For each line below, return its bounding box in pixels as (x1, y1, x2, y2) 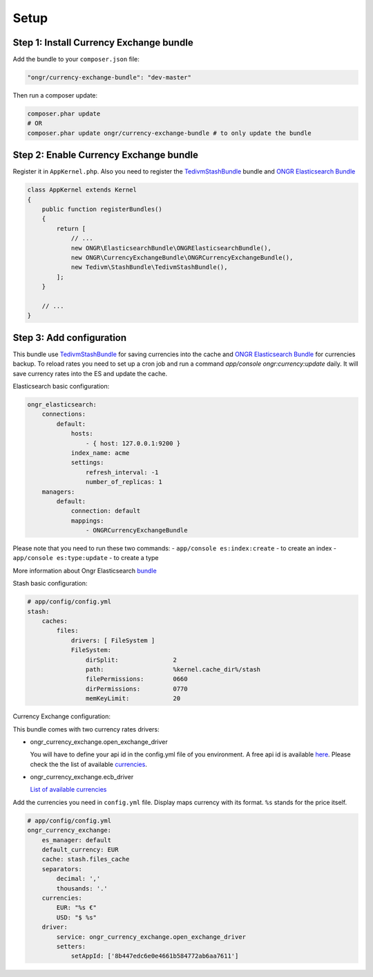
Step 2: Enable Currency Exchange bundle (12, 149, 198, 161)
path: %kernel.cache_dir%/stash (85, 665, 261, 673)
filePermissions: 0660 (85, 675, 188, 683)
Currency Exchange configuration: (12, 712, 111, 720)
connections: (41, 410, 86, 418)
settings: (70, 458, 104, 467)
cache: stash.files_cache (41, 855, 130, 864)
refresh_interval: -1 (85, 468, 159, 476)
